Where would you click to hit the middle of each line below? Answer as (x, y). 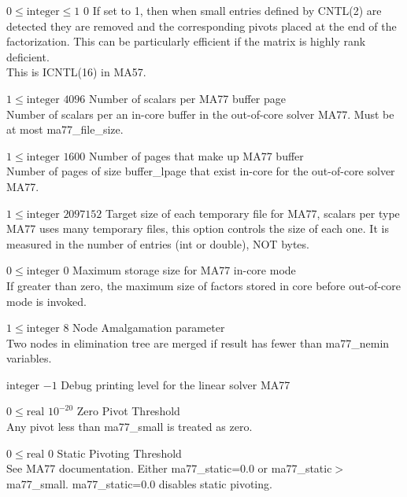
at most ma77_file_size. (65, 129)
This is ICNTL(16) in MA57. (76, 72)
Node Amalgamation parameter (149, 328)
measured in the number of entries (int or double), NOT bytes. (158, 243)
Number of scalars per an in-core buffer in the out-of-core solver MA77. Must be (200, 114)
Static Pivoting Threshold (119, 453)
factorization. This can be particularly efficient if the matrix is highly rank (186, 41)
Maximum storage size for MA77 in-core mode (184, 270)
